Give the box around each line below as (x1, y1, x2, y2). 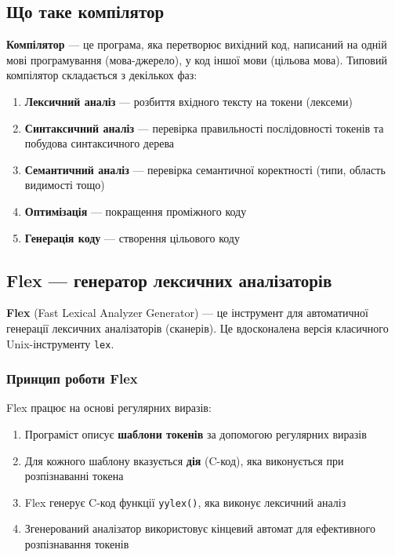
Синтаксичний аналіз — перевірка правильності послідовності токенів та (24, 119, 384, 136)
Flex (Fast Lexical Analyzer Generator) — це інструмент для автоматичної (6, 304, 368, 321)
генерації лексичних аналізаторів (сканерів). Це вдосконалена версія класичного (6, 319, 389, 336)
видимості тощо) (24, 177, 105, 193)
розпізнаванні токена (24, 468, 124, 484)
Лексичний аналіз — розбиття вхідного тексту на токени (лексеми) (24, 93, 353, 109)
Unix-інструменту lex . (6, 335, 114, 351)
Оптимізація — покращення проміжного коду (24, 202, 247, 219)
